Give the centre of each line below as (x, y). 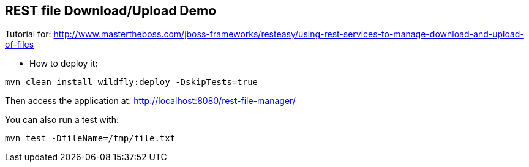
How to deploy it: (64, 64)
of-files (20, 45)
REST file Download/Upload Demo (111, 11)
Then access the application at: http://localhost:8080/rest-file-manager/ (150, 101)
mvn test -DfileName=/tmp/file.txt (90, 139)
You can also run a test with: (62, 120)
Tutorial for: (28, 34)
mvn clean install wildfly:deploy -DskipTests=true (132, 82)
